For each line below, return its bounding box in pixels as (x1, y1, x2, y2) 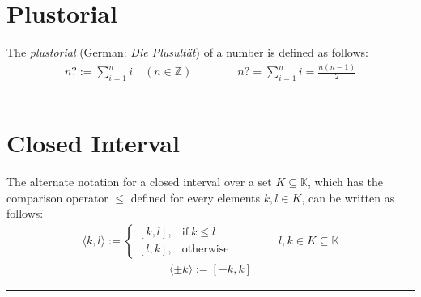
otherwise (181, 244, 229, 256)
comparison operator (6, 189, 108, 206)
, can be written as (301, 189, 395, 206)
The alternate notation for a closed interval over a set (6, 172, 272, 189)
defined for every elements (130, 189, 260, 206)
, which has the (307, 172, 383, 189)
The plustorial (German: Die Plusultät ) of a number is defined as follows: (6, 44, 368, 61)
